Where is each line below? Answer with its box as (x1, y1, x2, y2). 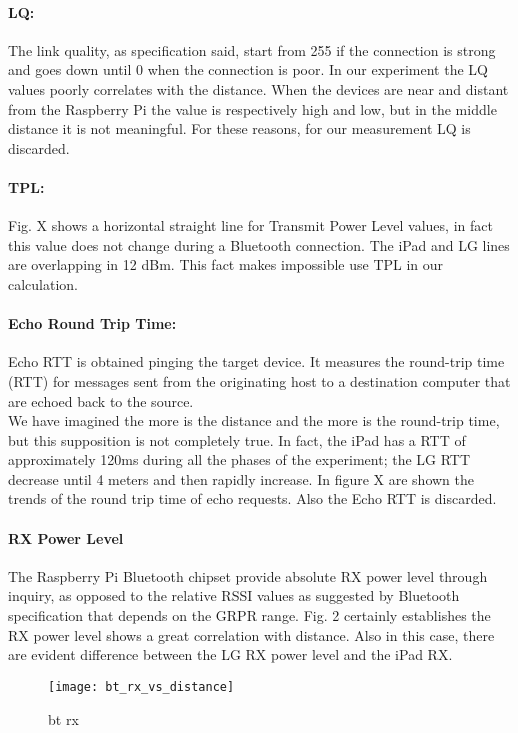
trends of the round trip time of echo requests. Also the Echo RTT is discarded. (8, 488, 497, 509)
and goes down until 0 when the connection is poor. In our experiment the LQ (8, 59, 488, 80)
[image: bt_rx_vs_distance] (48, 679, 235, 694)
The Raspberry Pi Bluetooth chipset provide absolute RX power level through (8, 565, 488, 586)
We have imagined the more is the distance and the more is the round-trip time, (8, 410, 500, 431)
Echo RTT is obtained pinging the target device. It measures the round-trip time (8, 351, 505, 372)
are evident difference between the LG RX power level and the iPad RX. (8, 644, 453, 665)
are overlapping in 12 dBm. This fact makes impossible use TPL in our (8, 254, 444, 275)
